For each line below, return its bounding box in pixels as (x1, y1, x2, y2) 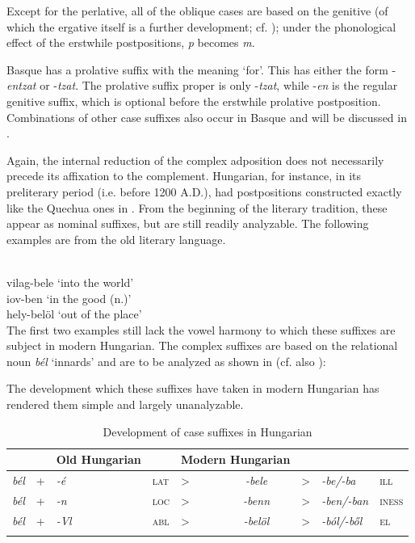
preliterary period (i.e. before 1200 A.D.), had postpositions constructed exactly (6, 183, 402, 200)
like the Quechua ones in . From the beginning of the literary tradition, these (6, 199, 388, 216)
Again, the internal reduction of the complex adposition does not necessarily (6, 151, 384, 168)
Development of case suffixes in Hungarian (103, 423, 312, 440)
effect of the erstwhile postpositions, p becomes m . (6, 34, 255, 51)
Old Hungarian (56, 451, 141, 468)
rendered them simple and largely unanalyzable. (6, 396, 244, 413)
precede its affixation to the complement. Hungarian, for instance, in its (6, 167, 362, 184)
